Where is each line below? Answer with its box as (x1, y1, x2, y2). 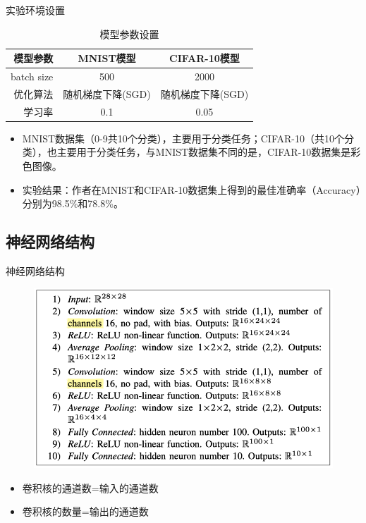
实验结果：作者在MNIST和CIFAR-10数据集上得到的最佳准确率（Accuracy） (22, 182, 361, 197)
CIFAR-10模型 (169, 51, 240, 66)
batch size (11, 69, 54, 84)
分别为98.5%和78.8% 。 (22, 196, 123, 211)
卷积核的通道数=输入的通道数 (22, 480, 159, 495)
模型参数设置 (99, 26, 159, 41)
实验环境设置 (6, 3, 65, 17)
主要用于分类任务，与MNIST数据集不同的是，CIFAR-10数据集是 (56, 144, 351, 159)
